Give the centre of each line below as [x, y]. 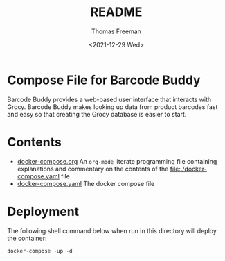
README [116, 12]
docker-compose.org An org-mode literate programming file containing [117, 161]
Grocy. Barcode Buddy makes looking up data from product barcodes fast [112, 107]
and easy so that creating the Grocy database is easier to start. [97, 114]
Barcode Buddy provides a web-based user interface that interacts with [109, 99]
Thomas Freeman [116, 31]
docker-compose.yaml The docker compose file [86, 183]
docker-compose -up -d [40, 251]
